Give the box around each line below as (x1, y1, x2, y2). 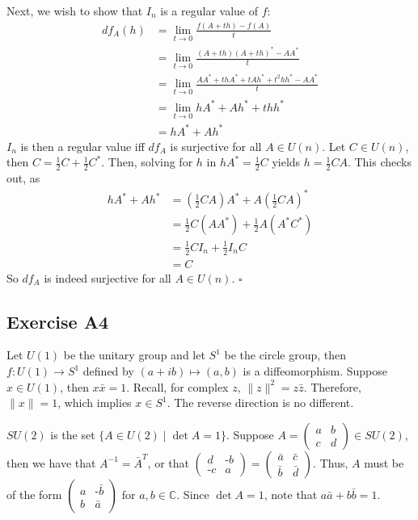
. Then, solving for (101, 153, 193, 170)
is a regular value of (160, 2, 259, 19)
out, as (6, 170, 40, 187)
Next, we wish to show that (6, 2, 143, 19)
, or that (147, 454, 189, 471)
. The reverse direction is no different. (167, 394, 354, 411)
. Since (176, 485, 209, 502)
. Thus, (313, 454, 348, 471)
